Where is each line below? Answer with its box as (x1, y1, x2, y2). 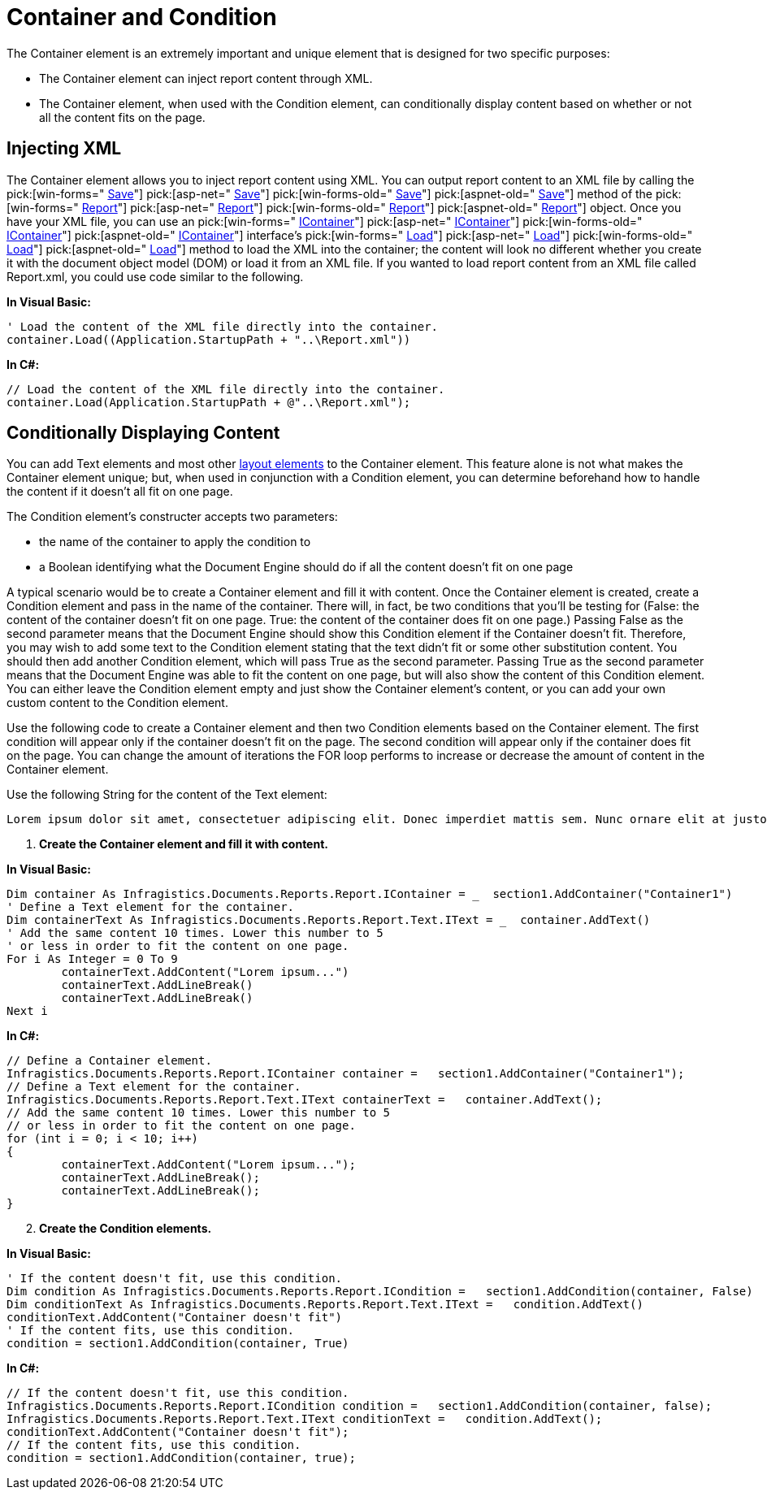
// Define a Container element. (6, 1054, 212, 1068)
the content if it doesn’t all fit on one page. (6, 484, 233, 499)
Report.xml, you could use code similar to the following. (6, 269, 304, 284)
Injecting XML (6, 138, 122, 159)
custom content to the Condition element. (6, 696, 228, 710)
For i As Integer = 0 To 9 (6, 952, 178, 966)
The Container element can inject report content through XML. (39, 71, 373, 85)
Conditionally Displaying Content (6, 423, 280, 444)
